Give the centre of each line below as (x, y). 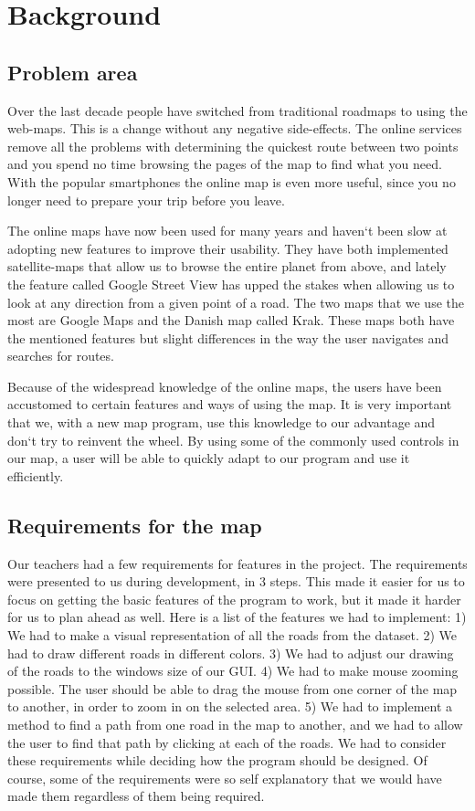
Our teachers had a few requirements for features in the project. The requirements (237, 563)
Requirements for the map (135, 525)
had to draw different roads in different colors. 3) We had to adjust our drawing (231, 653)
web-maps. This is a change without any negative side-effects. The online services (235, 128)
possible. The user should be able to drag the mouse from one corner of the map (232, 688)
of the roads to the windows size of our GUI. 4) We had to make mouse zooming (233, 671)
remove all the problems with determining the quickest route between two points (233, 146)
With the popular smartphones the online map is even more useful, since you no (232, 181)
